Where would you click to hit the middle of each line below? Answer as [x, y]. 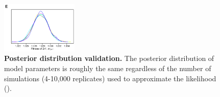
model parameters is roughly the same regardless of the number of [108, 68]
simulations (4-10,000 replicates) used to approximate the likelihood [110, 78]
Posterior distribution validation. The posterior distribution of [109, 58]
